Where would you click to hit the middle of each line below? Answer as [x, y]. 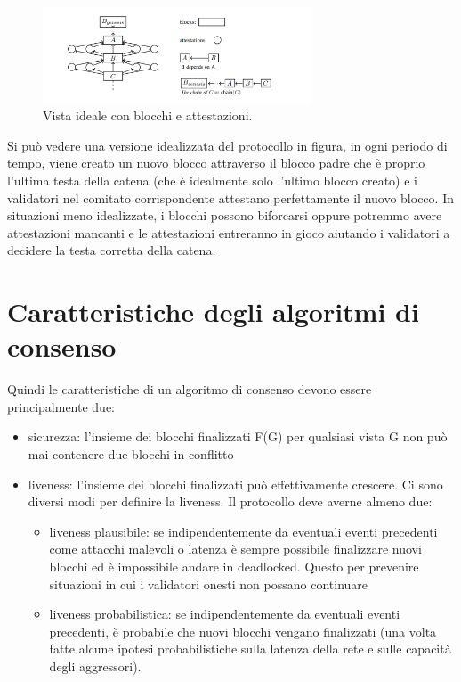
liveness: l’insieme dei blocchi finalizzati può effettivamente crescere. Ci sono [235, 484]
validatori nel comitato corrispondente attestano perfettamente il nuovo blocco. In [230, 197]
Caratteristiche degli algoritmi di [213, 312]
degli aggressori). [95, 666]
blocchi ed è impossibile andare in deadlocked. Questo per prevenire [234, 566]
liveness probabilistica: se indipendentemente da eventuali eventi [225, 614]
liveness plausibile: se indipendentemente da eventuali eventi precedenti [243, 531]
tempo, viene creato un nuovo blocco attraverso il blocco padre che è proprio [216, 163]
